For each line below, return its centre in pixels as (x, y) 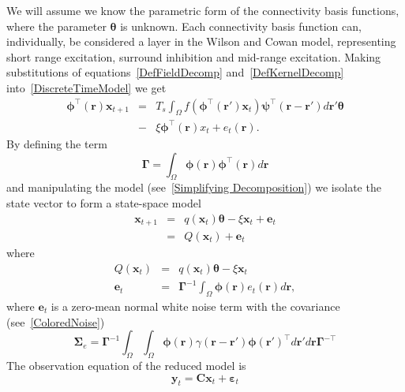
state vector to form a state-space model (104, 202)
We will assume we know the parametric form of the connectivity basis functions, (203, 10)
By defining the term (57, 143)
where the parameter (56, 26)
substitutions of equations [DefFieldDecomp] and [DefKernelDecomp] (175, 72)
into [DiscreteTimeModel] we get (86, 87)
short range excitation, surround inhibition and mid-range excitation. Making (194, 56)
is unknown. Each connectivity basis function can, (241, 26)
